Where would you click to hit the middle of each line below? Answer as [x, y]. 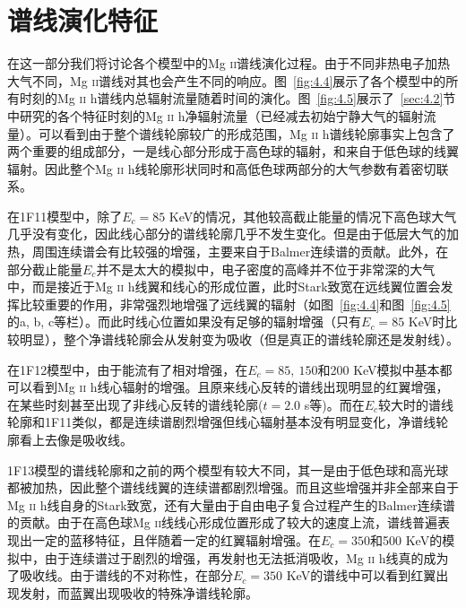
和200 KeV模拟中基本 [379, 369]
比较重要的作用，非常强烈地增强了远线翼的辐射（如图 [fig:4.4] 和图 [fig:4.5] [235, 304]
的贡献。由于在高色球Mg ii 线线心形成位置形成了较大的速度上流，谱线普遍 [222, 522]
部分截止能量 [45, 269]
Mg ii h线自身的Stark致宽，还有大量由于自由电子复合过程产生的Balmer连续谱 [231, 504]
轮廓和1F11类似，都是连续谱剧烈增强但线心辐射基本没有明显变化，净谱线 [222, 422]
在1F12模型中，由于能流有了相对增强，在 [128, 369]
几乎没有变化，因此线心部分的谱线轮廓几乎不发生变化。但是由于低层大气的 [227, 234]
